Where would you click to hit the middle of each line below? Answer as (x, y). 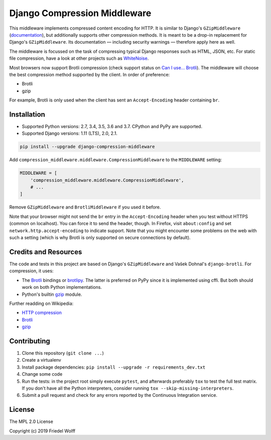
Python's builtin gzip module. (52, 294)
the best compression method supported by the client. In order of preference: (90, 74)
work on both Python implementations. (62, 287)
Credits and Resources (46, 252)
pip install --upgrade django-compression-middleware (87, 147)
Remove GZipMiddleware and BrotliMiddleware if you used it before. (85, 207)
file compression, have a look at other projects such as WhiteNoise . (79, 58)
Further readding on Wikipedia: (41, 303)
